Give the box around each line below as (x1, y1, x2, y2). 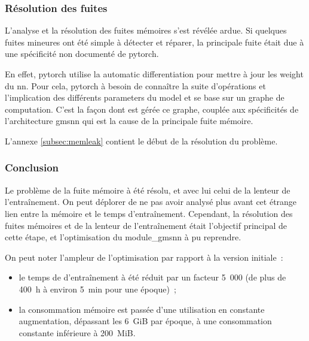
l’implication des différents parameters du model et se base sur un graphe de (5, 91, 284, 104)
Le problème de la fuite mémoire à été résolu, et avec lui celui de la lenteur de (5, 183, 290, 196)
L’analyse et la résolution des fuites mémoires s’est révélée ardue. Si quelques (5, 24, 287, 37)
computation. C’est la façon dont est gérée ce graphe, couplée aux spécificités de (5, 102, 299, 115)
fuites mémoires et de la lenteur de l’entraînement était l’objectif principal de (5, 219, 287, 231)
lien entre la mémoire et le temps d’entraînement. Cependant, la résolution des (5, 207, 293, 219)
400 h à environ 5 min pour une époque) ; (19, 282, 176, 295)
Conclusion (5, 160, 59, 175)
